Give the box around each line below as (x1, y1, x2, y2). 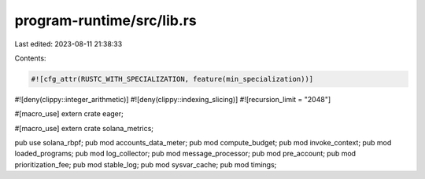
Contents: (14, 53, 46, 63)
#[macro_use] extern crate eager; (14, 109, 124, 119)
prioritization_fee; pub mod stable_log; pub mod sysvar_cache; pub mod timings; (14, 159, 277, 169)
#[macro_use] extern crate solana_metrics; (14, 123, 153, 133)
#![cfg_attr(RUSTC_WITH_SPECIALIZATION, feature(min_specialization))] (31, 75, 314, 83)
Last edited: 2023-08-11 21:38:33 (14, 39, 123, 49)
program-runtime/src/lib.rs (14, 12, 197, 29)
